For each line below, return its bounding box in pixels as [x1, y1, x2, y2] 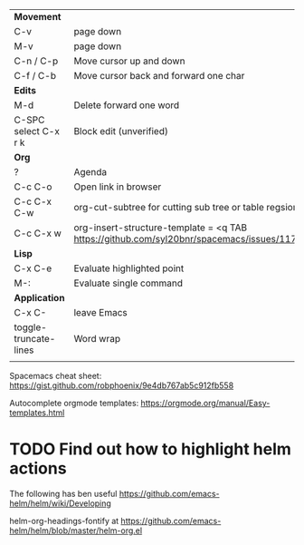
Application [14, 292, 65, 304]
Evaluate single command [73, 277, 184, 289]
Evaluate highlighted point [73, 262, 185, 275]
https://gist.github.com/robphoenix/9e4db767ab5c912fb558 [9, 380, 234, 391]
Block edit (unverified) [73, 125, 169, 137]
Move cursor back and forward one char [73, 70, 245, 82]
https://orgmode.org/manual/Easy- [140, 398, 271, 408]
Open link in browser [73, 180, 162, 193]
